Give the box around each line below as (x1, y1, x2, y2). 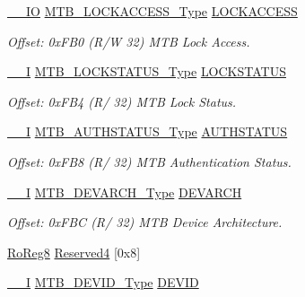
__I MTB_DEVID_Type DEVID (7, 273, 199, 292)
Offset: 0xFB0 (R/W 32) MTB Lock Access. (7, 31, 250, 50)
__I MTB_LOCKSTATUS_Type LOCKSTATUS (7, 62, 286, 81)
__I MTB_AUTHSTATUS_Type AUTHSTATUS (7, 122, 288, 141)
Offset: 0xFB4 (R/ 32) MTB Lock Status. (7, 92, 237, 110)
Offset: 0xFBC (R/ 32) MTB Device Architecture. (7, 213, 283, 231)
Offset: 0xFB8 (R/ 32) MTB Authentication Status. (7, 152, 292, 170)
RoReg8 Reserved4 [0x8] (7, 242, 141, 261)
